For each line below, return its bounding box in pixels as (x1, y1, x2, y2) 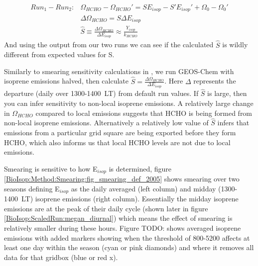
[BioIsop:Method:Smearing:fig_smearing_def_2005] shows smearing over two (4, 174, 240, 184)
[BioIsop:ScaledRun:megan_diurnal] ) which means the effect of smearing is (4, 213, 233, 223)
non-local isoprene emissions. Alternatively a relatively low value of (4, 117, 209, 128)
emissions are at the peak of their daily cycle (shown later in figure (4, 203, 208, 213)
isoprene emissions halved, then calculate (4, 76, 129, 86)
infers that (217, 117, 250, 128)
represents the (193, 76, 236, 86)
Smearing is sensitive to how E (4, 163, 98, 174)
